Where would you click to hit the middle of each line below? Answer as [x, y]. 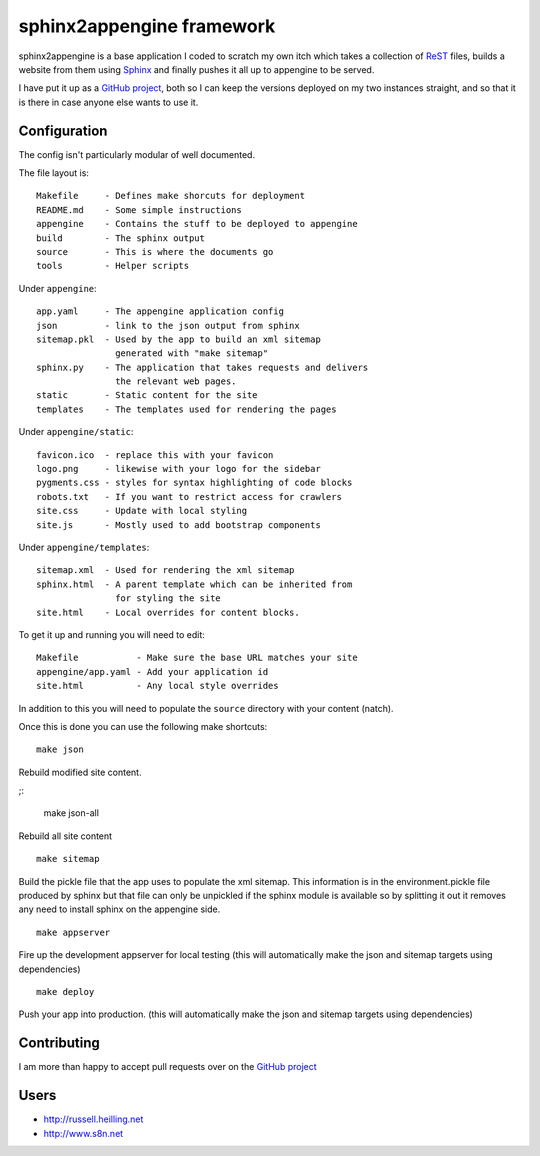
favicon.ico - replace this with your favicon [155, 454]
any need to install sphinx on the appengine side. [119, 909]
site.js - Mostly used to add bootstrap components [179, 524]
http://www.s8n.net [83, 1133]
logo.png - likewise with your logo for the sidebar [179, 469]
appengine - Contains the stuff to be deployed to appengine [197, 224]
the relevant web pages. [176, 381]
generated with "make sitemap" [192, 353]
